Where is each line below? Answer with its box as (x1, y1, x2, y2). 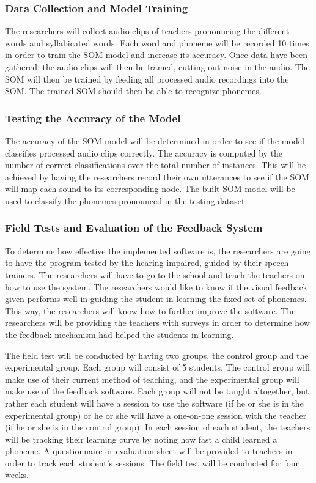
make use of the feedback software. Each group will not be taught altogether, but (5, 385, 309, 397)
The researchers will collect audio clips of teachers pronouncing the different (5, 24, 290, 37)
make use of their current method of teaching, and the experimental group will (5, 372, 299, 385)
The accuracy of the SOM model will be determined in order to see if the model (5, 135, 304, 147)
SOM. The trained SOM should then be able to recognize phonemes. (5, 84, 262, 97)
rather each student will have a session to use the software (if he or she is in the (5, 396, 304, 409)
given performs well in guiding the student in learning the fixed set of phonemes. (5, 292, 307, 305)
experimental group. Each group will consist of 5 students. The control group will (5, 361, 310, 374)
